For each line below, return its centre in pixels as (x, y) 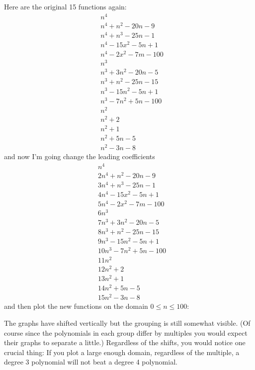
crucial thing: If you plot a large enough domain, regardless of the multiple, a (122, 352)
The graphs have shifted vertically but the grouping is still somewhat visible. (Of (127, 323)
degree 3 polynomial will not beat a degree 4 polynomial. (91, 362)
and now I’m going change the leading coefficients (80, 156)
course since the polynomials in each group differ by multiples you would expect (126, 332)
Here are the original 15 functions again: (65, 6)
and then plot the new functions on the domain (76, 306)
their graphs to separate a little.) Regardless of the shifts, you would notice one (125, 342)
